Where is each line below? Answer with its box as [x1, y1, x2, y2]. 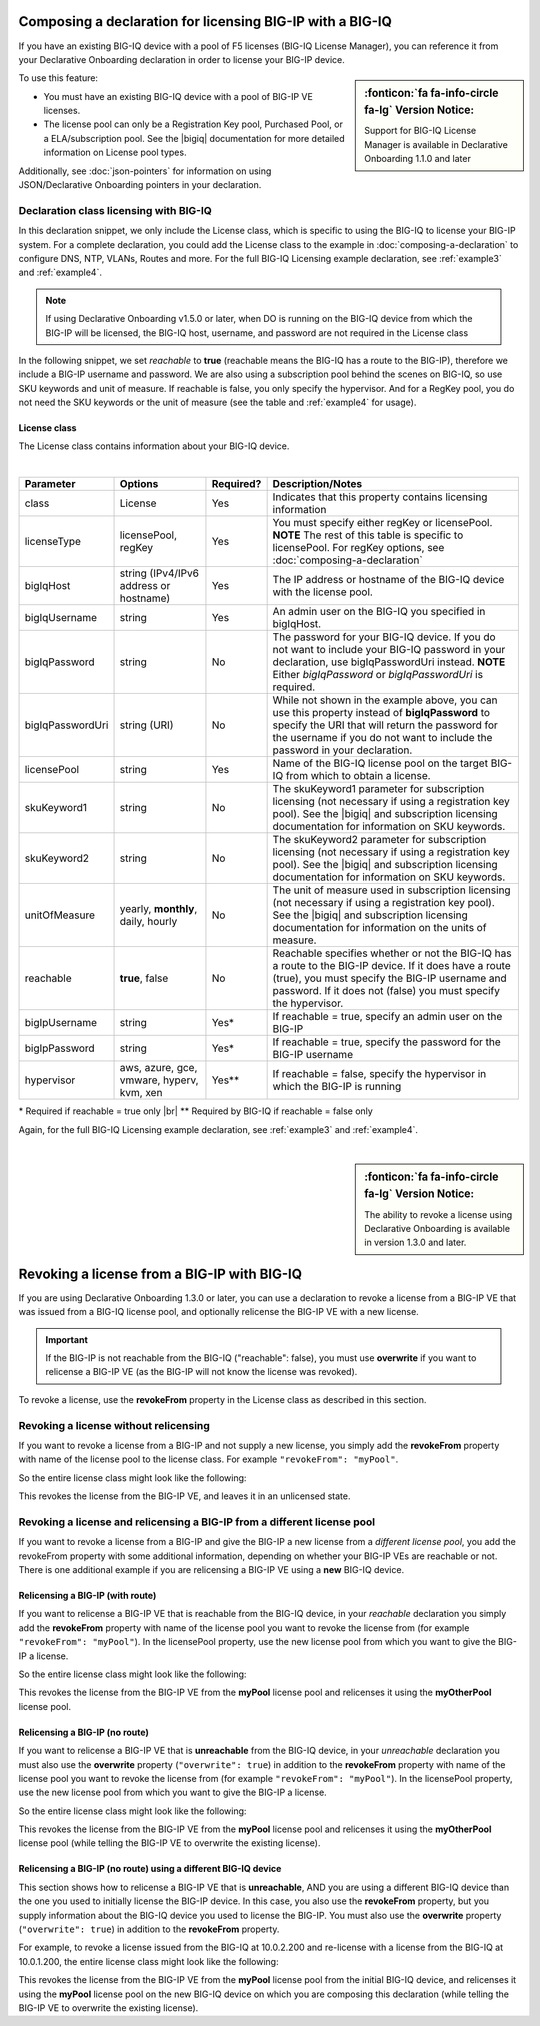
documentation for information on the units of [272, 921, 487, 935]
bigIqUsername [24, 611, 98, 625]
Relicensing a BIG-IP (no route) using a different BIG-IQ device [18, 1863, 282, 1875]
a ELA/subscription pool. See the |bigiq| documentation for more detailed [43, 132, 345, 144]
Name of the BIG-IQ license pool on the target [272, 756, 489, 770]
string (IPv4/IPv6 [119, 566, 200, 580]
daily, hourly [119, 915, 178, 929]
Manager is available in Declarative [364, 138, 509, 150]
